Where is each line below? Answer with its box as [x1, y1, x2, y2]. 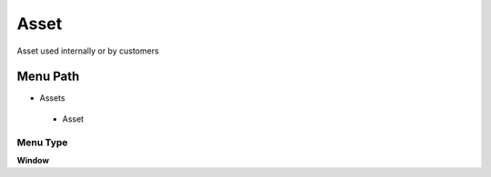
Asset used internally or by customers [16, 45, 159, 56]
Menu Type [16, 136, 68, 149]
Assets [39, 93, 65, 103]
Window [16, 154, 50, 165]
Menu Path [16, 69, 80, 84]
